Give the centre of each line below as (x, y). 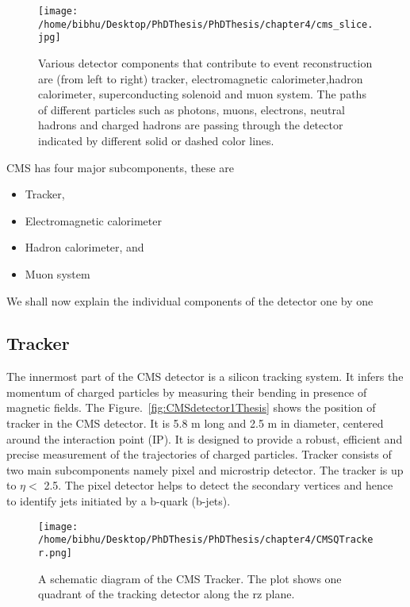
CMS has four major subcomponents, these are (121, 167)
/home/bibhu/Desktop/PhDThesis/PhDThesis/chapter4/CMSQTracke (206, 540)
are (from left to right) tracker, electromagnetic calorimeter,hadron (201, 78)
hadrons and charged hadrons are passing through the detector (191, 125)
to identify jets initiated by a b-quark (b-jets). (119, 501)
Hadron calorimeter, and (84, 247)
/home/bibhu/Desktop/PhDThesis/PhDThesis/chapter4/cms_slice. (206, 24)
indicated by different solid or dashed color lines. (156, 140)
